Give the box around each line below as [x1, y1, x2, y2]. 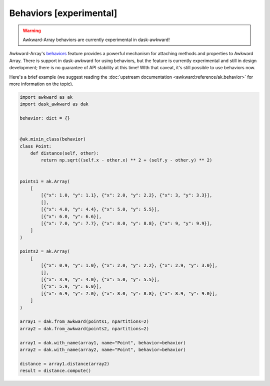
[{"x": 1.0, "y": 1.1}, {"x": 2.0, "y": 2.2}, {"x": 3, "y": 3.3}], [40, 192, 212, 198]
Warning [22, 28, 41, 34]
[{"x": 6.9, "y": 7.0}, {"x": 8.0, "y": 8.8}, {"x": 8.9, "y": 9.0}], [40, 291, 217, 296]
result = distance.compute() [19, 368, 91, 373]
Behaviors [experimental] [9, 8, 117, 19]
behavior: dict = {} [19, 115, 70, 121]
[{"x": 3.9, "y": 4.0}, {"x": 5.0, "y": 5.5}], [40, 277, 160, 283]
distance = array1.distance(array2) [19, 361, 110, 366]
